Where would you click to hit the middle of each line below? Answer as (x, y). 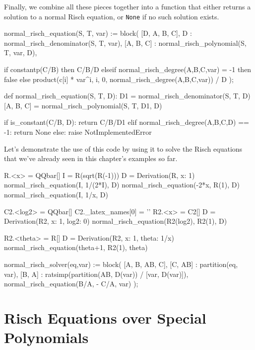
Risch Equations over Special (105, 317)
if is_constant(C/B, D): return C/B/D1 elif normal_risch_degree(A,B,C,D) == (127, 122)
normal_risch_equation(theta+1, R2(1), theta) (76, 247)
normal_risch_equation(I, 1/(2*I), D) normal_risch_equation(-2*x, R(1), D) (122, 185)
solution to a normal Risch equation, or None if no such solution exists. (112, 16)
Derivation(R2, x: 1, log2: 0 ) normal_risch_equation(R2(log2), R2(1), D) (116, 221)
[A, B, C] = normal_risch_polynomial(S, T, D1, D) (83, 105)
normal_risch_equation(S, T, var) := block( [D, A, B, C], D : (98, 33)
